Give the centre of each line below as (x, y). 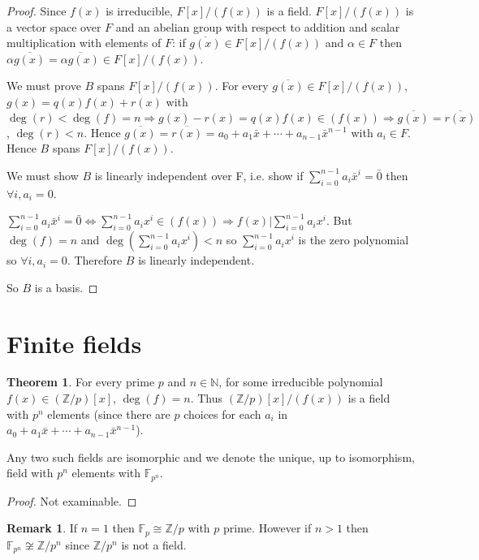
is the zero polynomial (354, 240)
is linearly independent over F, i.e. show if (199, 175)
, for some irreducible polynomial (301, 382)
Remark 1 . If (42, 528)
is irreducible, (139, 11)
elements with (106, 473)
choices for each (222, 414)
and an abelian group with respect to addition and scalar (258, 26)
